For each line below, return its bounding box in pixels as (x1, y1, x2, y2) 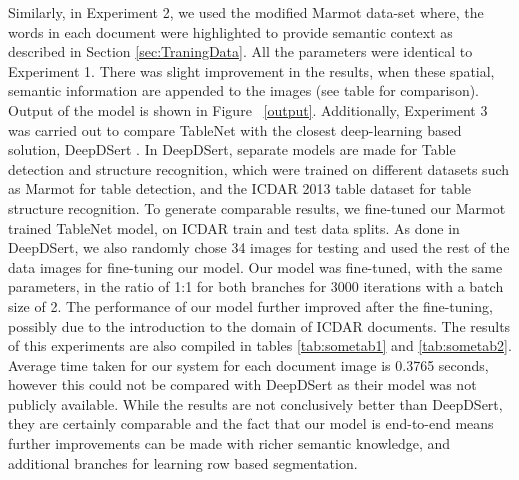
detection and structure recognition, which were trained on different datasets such (8, 158, 510, 179)
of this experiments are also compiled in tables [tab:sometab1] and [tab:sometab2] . (8, 335, 512, 356)
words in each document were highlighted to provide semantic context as (8, 21, 453, 42)
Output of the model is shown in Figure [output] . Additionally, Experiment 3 (8, 99, 488, 120)
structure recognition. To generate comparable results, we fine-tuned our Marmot (8, 197, 506, 218)
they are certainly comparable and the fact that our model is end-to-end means (8, 413, 494, 434)
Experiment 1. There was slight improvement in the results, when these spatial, (8, 60, 495, 81)
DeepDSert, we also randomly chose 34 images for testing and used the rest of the (8, 237, 510, 258)
